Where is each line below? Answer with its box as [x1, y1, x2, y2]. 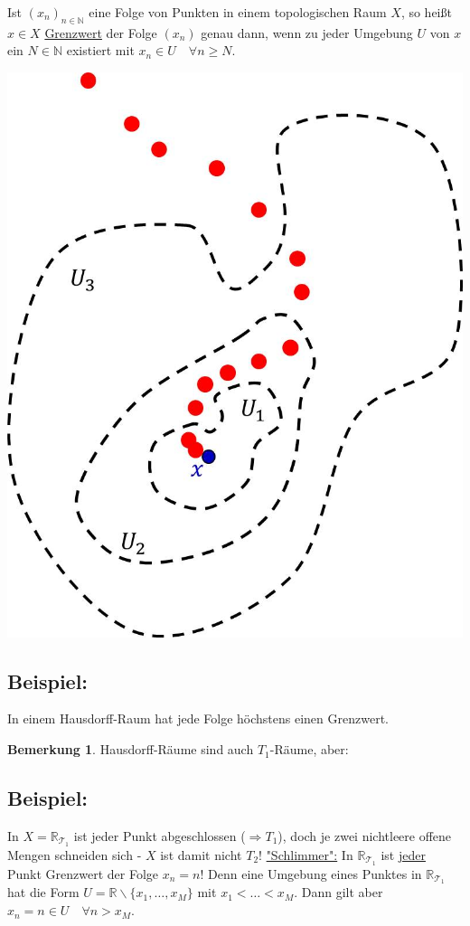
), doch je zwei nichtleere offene [277, 826, 452, 845]
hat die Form [7, 883, 80, 902]
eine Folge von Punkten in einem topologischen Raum [89, 3, 387, 21]
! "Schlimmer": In [258, 845, 353, 864]
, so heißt [400, 3, 452, 21]
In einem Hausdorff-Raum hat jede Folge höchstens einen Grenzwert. [7, 709, 389, 728]
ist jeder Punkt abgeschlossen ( [73, 826, 246, 845]
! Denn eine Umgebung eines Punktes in [200, 864, 422, 883]
